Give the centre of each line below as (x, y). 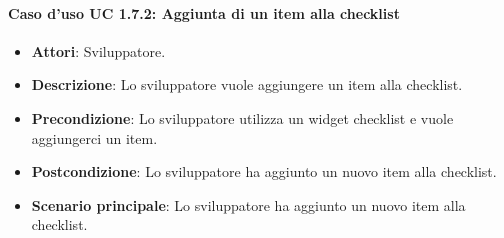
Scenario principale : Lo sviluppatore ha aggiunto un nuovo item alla (248, 204)
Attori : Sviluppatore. (98, 50)
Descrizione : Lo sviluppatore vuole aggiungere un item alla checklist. (247, 84)
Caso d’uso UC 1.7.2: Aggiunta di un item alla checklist (204, 12)
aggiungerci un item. (94, 137)
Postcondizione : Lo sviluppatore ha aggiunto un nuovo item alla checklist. (264, 171)
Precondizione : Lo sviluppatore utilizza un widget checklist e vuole (242, 117)
